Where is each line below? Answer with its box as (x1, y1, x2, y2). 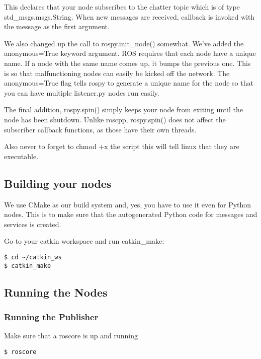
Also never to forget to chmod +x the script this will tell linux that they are (4, 141, 239, 152)
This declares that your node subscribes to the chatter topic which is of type (4, 2, 240, 12)
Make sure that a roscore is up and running (4, 330, 138, 341)
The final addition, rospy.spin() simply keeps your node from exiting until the (4, 104, 243, 115)
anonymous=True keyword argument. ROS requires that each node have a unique (4, 48, 256, 58)
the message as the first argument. (4, 21, 110, 32)
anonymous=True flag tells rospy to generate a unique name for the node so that (4, 78, 253, 88)
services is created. (4, 219, 61, 229)
